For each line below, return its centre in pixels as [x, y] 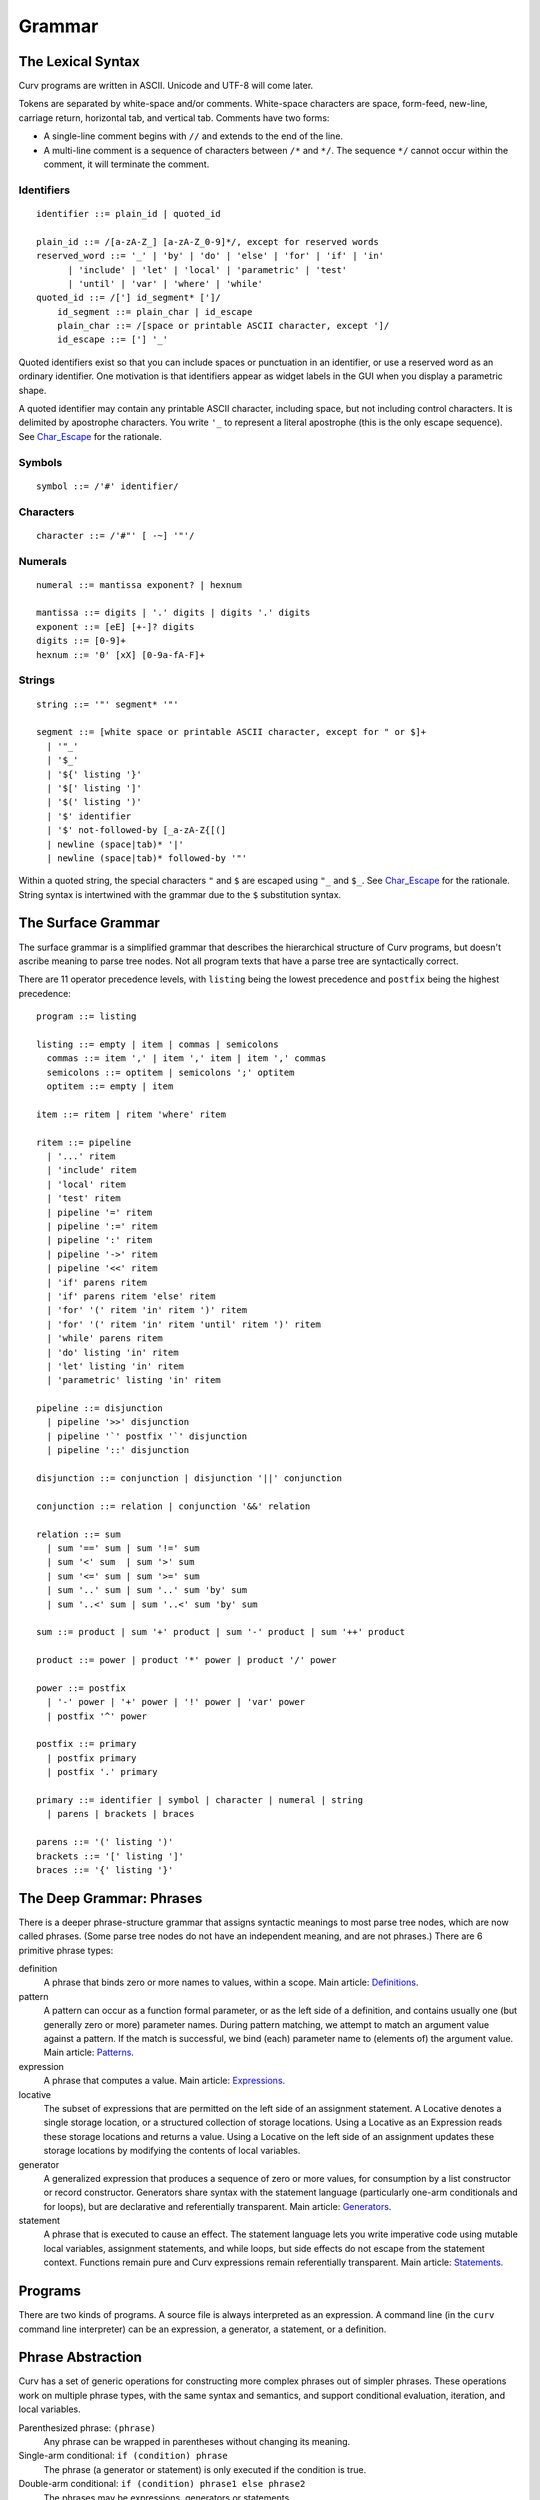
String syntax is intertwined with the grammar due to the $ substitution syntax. [180, 894]
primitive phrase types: [66, 1950]
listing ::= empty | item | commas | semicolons [157, 1044]
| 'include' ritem [91, 1170]
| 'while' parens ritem [105, 1338]
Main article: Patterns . [89, 2052]
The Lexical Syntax [79, 61]
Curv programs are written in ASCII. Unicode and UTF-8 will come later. [166, 86]
